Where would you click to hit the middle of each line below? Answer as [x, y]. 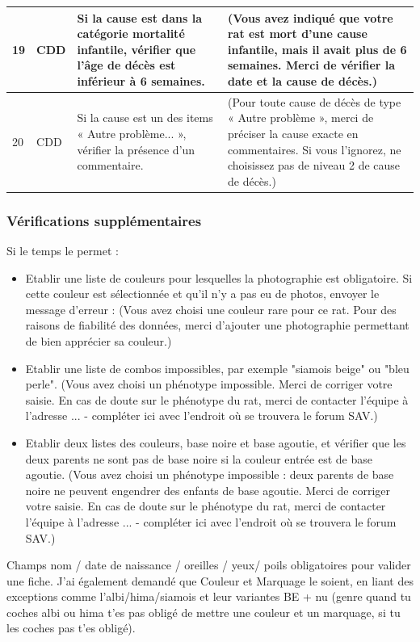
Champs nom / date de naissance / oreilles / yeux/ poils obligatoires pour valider [209, 565]
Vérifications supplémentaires [104, 220]
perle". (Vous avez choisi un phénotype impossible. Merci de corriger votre [209, 384]
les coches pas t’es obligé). [71, 628]
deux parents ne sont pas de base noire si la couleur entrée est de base [199, 458]
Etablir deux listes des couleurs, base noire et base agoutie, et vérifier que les [216, 442]
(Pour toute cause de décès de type [314, 101]
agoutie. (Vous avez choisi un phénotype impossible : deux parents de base [210, 474]
